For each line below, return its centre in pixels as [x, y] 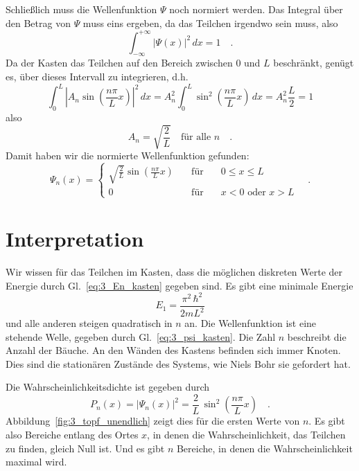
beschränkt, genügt [314, 63]
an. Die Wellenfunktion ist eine [251, 323]
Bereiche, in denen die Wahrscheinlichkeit [264, 448]
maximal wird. [36, 462]
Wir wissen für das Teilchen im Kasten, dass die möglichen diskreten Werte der [174, 271]
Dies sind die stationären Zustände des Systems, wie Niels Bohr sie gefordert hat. [178, 363]
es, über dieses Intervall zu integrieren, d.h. [97, 77]
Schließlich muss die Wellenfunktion [81, 9]
